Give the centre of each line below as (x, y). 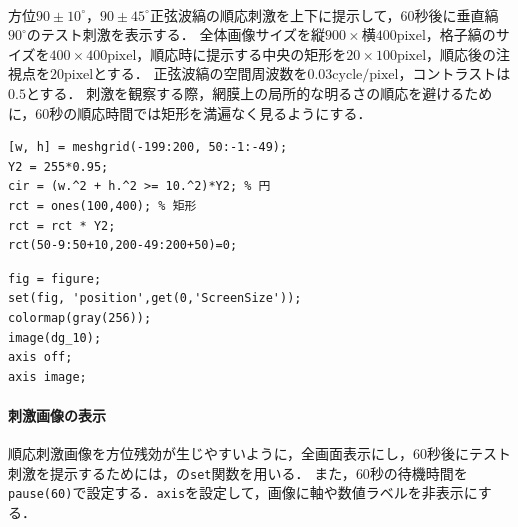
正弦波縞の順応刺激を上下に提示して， (275, 14)
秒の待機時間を (418, 472)
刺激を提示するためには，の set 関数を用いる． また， (182, 472)
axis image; (47, 376)
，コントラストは (454, 73)
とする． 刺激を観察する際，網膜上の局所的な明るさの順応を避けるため (259, 92)
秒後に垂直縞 (456, 14)
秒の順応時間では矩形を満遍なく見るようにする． (210, 112)
